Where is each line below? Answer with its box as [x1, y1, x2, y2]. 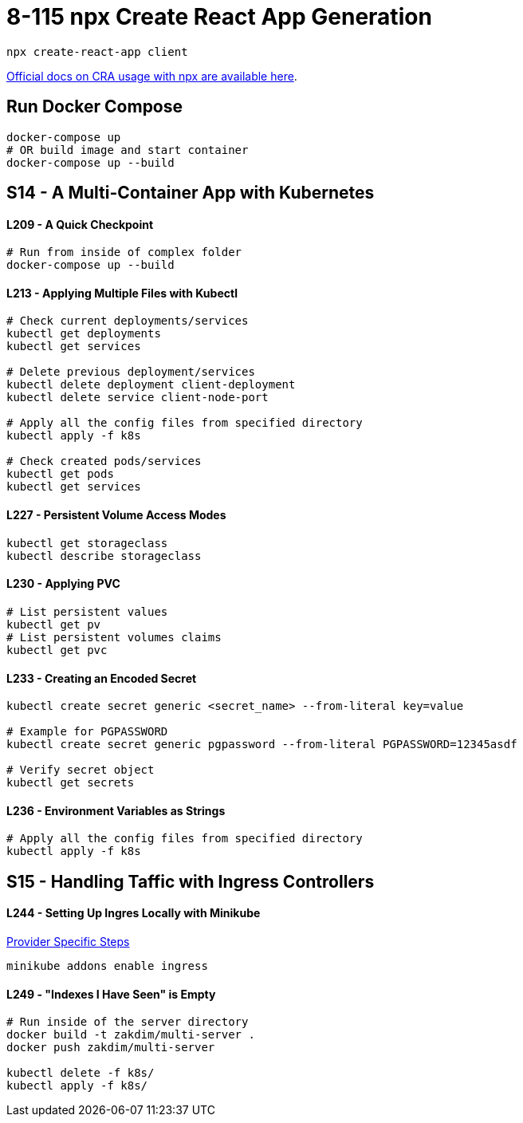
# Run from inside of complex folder [6, 246, 242, 259]
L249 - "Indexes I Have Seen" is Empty [6, 987, 216, 1001]
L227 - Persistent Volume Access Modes [6, 508, 226, 522]
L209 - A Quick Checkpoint [6, 217, 154, 231]
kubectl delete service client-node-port [6, 391, 269, 404]
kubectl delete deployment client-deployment [6, 378, 296, 392]
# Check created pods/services [6, 455, 202, 468]
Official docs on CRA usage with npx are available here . [6, 69, 297, 83]
